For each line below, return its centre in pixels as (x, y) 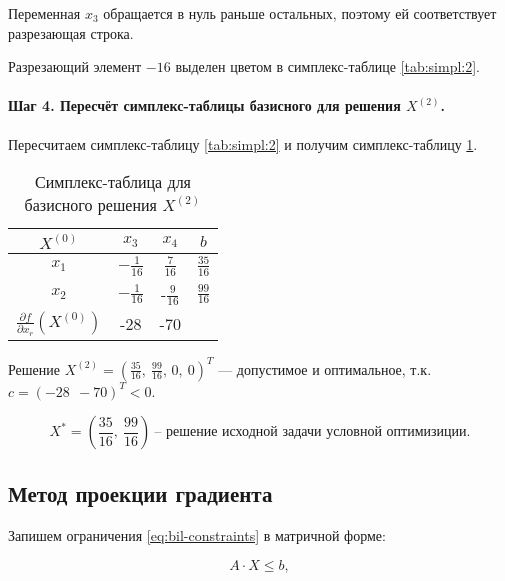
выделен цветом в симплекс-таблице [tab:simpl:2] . (327, 66)
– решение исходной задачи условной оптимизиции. (312, 432)
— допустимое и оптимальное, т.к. (325, 368)
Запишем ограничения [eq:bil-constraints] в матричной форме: (197, 535)
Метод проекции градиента (140, 493)
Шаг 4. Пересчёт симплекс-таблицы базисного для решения (204, 105)
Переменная (44, 13)
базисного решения (90, 205)
